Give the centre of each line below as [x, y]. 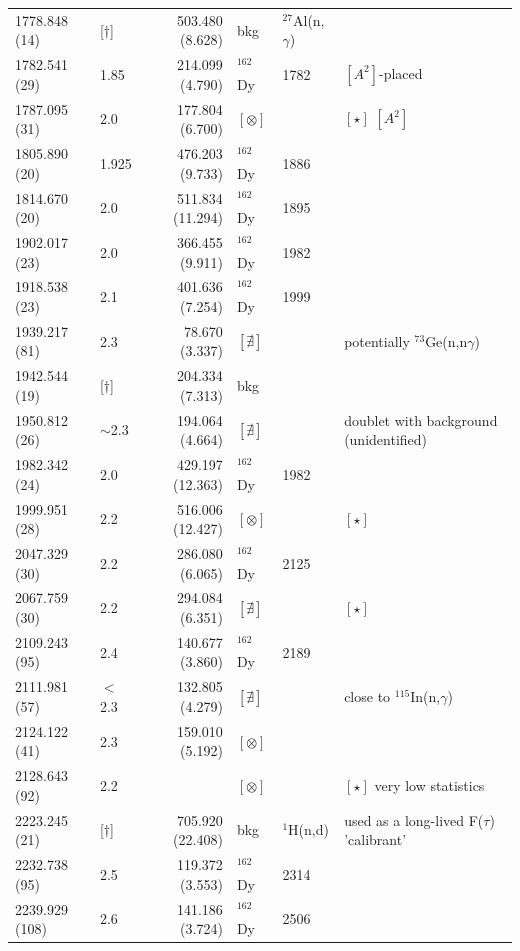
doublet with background [421, 419]
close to [367, 696]
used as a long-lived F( [414, 819]
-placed [400, 72]
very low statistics [429, 784]
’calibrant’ [375, 839]
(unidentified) [386, 439]
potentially [377, 340]
